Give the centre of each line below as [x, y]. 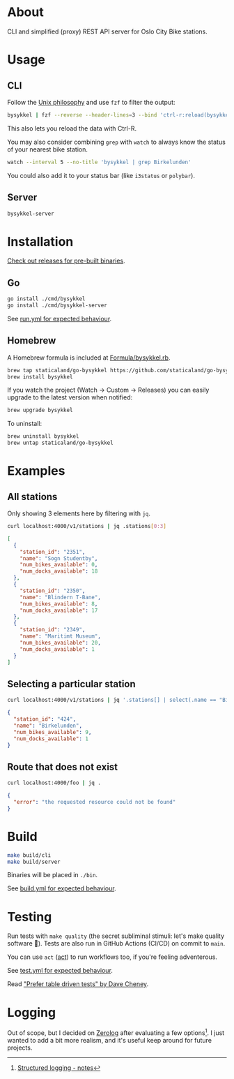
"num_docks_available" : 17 [59, 610]
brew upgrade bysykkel [40, 410]
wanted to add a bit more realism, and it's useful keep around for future [110, 1040]
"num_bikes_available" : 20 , [60, 643]
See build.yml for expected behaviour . [62, 888]
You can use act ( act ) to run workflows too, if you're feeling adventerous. [112, 957]
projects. [20, 1048]
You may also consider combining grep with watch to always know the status [117, 142]
